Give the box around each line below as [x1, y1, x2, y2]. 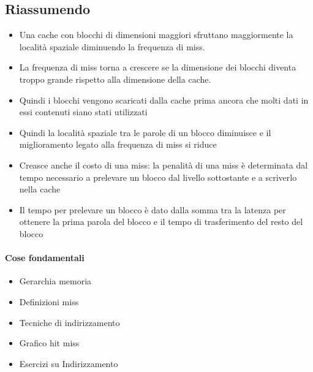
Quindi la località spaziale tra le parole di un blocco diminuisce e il [19, 126, 271, 139]
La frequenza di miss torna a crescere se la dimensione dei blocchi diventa [19, 61, 296, 74]
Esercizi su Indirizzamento [19, 357, 118, 370]
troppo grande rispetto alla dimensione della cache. [19, 72, 211, 85]
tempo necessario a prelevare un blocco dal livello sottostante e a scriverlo [19, 170, 297, 183]
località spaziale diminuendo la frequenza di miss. [19, 40, 205, 53]
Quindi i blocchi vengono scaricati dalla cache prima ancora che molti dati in [19, 93, 309, 106]
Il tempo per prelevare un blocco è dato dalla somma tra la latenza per [19, 203, 286, 216]
